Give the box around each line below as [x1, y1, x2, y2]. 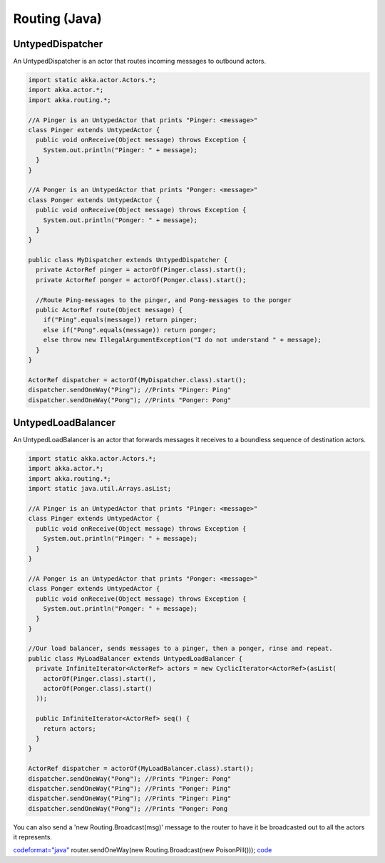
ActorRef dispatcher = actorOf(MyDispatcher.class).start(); [28, 376, 247, 384]
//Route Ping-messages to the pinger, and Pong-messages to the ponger [36, 296, 292, 304]
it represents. [13, 833, 53, 842]
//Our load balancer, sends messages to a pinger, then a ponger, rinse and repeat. [28, 644, 333, 653]
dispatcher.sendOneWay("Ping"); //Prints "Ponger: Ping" [28, 784, 232, 792]
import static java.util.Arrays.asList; [28, 484, 171, 493]
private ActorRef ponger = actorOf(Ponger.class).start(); [36, 276, 247, 284]
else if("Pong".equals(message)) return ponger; [43, 326, 217, 334]
